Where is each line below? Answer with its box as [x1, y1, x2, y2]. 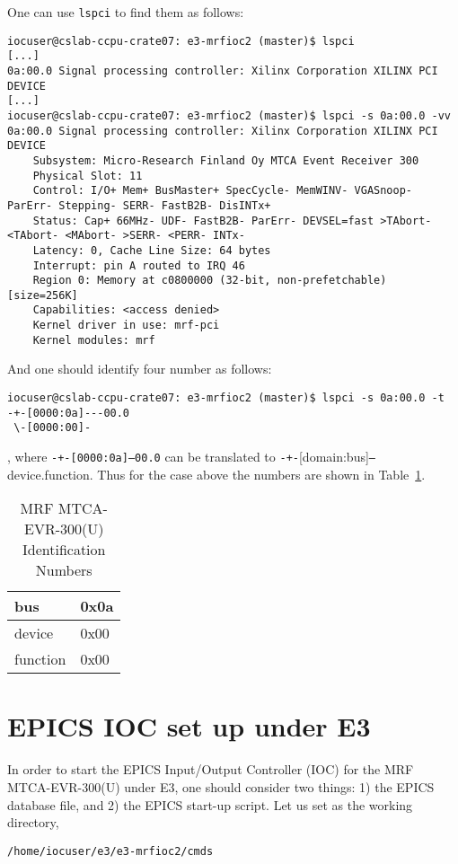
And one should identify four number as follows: [7, 359, 272, 378]
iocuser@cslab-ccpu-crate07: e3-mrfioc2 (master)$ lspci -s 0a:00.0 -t [7, 392, 445, 405]
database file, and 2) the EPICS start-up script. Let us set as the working [7, 795, 413, 814]
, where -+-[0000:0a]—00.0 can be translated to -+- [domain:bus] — [7, 447, 376, 465]
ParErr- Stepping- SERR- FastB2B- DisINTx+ [7, 198, 271, 212]
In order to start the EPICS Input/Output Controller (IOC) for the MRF [7, 760, 414, 779]
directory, [7, 813, 59, 832]
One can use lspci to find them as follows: [7, 3, 244, 21]
